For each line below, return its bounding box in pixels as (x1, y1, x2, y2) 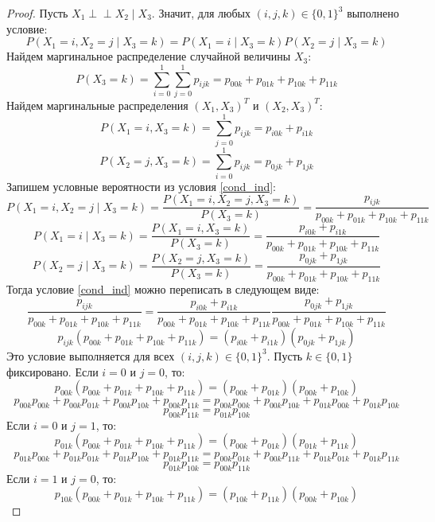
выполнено (347, 5, 399, 21)
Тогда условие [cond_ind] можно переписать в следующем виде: (6, 280, 320, 297)
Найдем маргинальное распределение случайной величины (6, 48, 291, 64)
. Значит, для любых (151, 5, 251, 21)
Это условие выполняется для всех (6, 347, 175, 364)
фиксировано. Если (6, 363, 99, 380)
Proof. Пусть (6, 5, 68, 21)
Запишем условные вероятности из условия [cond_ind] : (6, 177, 277, 194)
